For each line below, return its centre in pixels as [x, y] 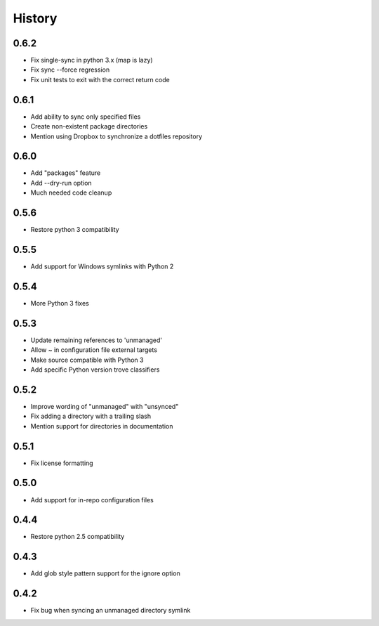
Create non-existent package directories [89, 126]
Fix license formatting [62, 463]
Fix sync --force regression [70, 70]
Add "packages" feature [66, 173]
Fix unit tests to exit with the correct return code [100, 79]
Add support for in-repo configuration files [92, 500]
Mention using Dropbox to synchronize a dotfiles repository [117, 136]
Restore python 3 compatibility [75, 230]
